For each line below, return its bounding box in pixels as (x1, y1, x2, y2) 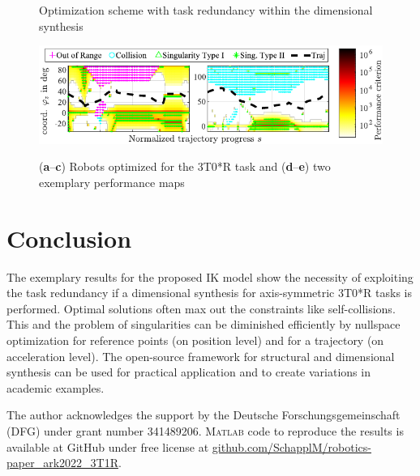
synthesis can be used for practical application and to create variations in (6, 363, 371, 380)
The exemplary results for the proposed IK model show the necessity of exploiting (6, 268, 414, 285)
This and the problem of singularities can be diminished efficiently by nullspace (6, 316, 401, 333)
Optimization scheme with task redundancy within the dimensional (39, 2, 373, 18)
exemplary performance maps (39, 173, 185, 190)
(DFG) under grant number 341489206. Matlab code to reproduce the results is (6, 423, 404, 440)
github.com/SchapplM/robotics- (212, 438, 371, 455)
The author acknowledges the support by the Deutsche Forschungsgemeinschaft (6, 406, 401, 423)
